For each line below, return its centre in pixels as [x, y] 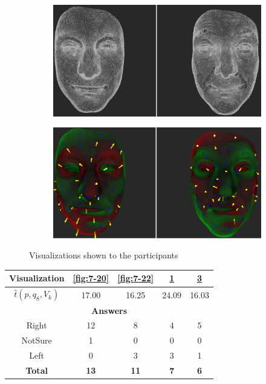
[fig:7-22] [136, 278]
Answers [109, 310]
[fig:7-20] [91, 278]
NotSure [37, 340]
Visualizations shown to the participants [104, 255]
